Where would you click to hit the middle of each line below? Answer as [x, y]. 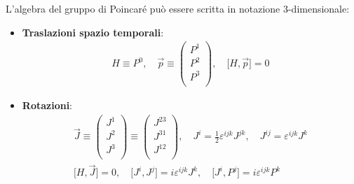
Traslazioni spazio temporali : [93, 32]
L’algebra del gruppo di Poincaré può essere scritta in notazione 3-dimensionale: [178, 8]
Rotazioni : [47, 105]
